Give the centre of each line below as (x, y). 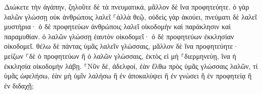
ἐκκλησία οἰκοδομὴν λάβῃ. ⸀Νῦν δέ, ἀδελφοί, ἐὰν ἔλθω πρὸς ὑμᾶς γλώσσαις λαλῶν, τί (131, 66)
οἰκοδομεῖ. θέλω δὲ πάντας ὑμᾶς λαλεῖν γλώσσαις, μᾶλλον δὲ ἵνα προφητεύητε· (121, 46)
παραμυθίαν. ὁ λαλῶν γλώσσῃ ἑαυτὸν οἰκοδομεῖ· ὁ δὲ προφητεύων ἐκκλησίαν (119, 36)
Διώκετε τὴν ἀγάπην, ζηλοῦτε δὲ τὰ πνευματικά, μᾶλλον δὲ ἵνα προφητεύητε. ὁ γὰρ (127, 7)
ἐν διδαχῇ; (19, 85)
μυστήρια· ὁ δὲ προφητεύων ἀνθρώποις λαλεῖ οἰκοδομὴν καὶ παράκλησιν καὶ (118, 26)
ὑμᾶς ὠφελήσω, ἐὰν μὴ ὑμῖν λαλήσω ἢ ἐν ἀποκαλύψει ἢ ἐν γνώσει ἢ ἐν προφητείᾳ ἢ (128, 76)
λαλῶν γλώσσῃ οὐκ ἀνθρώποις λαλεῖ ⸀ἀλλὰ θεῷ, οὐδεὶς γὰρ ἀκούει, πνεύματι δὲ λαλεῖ (130, 16)
